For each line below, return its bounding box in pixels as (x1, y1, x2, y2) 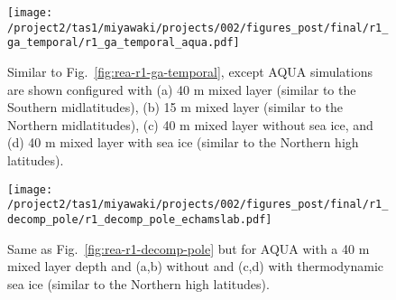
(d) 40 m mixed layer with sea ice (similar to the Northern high (7, 133, 359, 152)
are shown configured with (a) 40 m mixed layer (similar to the (7, 80, 356, 98)
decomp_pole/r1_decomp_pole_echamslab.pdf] (7, 212, 272, 226)
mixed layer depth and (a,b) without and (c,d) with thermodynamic (7, 257, 384, 276)
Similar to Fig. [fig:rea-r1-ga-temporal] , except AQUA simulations (7, 61, 373, 80)
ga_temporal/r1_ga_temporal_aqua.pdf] (7, 36, 240, 50)
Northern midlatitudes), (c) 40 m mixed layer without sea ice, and (7, 115, 373, 134)
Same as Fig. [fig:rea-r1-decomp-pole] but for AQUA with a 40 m (7, 239, 370, 258)
